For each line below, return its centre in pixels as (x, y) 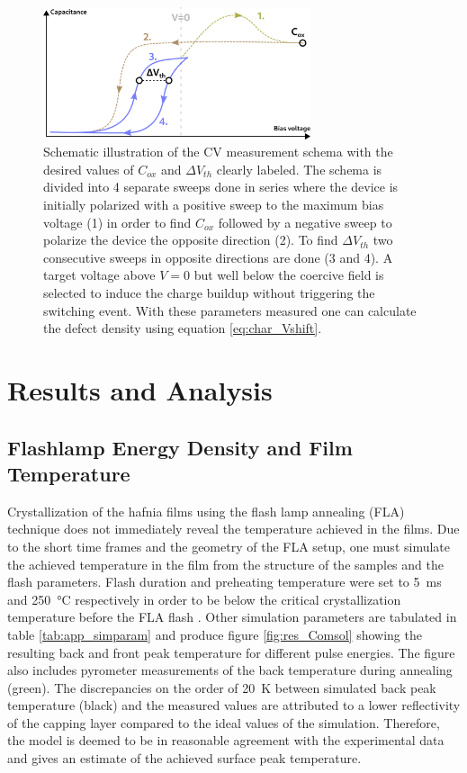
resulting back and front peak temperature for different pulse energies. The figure (231, 652)
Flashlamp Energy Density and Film (180, 447)
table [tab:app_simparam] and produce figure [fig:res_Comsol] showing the (215, 634)
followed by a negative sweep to (305, 222)
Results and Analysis (140, 389)
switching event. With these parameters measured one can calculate (230, 310)
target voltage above (99, 275)
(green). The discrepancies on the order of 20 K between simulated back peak (222, 687)
